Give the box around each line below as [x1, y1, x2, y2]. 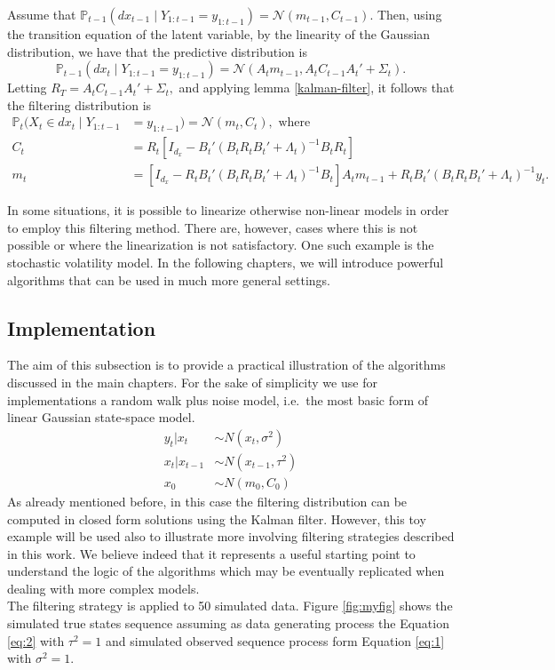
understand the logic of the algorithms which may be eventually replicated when [7, 562, 445, 580]
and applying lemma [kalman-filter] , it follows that [178, 78, 455, 97]
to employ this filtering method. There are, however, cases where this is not [7, 218, 418, 236]
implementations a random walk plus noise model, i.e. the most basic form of [7, 390, 429, 409]
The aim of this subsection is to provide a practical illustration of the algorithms [7, 355, 446, 374]
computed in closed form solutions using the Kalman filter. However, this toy [7, 509, 426, 528]
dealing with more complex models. [7, 578, 200, 597]
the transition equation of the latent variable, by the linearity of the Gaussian [7, 25, 431, 43]
